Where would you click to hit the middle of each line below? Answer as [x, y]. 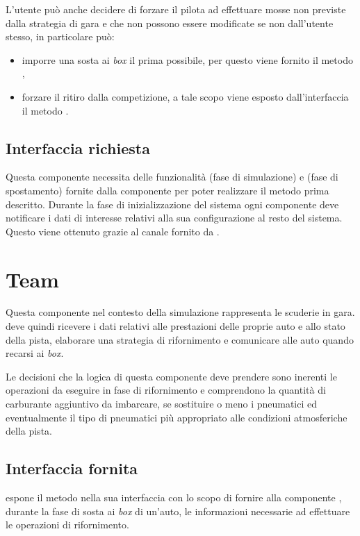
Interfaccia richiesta [78, 148]
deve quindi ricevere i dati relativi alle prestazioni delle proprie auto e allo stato [175, 326]
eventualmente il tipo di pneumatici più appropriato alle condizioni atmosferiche [177, 417]
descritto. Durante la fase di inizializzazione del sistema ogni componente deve [172, 204]
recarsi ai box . [35, 353]
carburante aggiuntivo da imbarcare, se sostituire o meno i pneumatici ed [162, 404]
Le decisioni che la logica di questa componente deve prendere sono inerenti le [171, 376]
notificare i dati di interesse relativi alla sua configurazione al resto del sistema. [174, 218]
